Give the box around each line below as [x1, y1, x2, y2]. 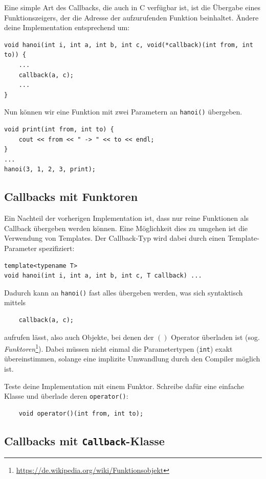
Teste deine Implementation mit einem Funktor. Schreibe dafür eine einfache [4, 380, 244, 391]
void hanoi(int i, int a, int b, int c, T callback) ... [4, 272, 202, 280]
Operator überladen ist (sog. [171, 331, 260, 342]
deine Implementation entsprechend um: [4, 22, 130, 33]
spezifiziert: [39, 242, 75, 253]
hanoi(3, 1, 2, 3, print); [4, 166, 96, 173]
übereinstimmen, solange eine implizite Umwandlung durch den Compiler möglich [4, 353, 260, 364]
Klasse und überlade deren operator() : [4, 391, 128, 401]
